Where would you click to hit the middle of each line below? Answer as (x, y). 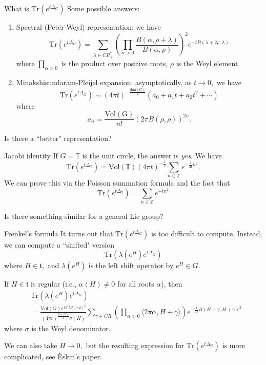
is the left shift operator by (131, 265)
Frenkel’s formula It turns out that (59, 233)
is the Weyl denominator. (71, 328)
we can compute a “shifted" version (59, 244)
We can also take (31, 345)
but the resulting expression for (135, 345)
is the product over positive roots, (115, 63)
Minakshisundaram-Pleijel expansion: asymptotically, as (104, 82)
